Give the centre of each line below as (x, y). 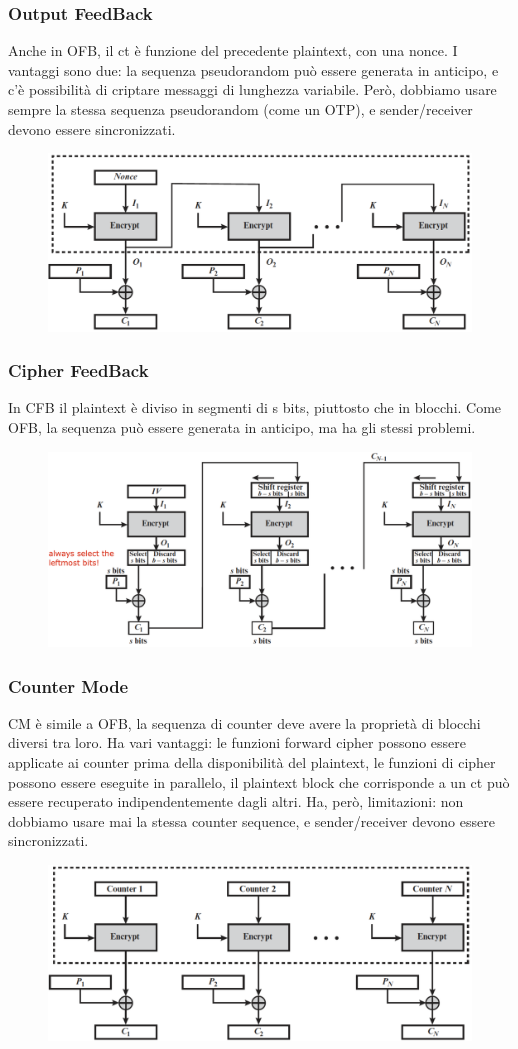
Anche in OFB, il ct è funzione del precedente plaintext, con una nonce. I (233, 50)
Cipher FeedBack (78, 370)
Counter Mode (68, 685)
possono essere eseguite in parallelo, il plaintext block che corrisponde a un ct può (259, 781)
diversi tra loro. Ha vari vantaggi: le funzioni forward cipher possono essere (237, 742)
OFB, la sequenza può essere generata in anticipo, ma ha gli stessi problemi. (242, 427)
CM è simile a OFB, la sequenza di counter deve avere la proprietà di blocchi (244, 722)
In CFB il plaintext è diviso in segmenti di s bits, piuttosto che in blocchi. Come (255, 407)
